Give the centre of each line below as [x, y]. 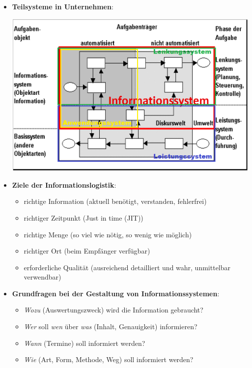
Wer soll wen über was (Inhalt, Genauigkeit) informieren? [111, 326]
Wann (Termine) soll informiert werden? [84, 343]
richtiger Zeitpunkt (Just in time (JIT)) [84, 217]
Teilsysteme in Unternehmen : [63, 6]
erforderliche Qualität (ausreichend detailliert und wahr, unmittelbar [127, 267]
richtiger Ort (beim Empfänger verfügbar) [87, 251]
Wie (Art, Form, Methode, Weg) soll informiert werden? [109, 359]
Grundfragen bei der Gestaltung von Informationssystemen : [116, 293]
